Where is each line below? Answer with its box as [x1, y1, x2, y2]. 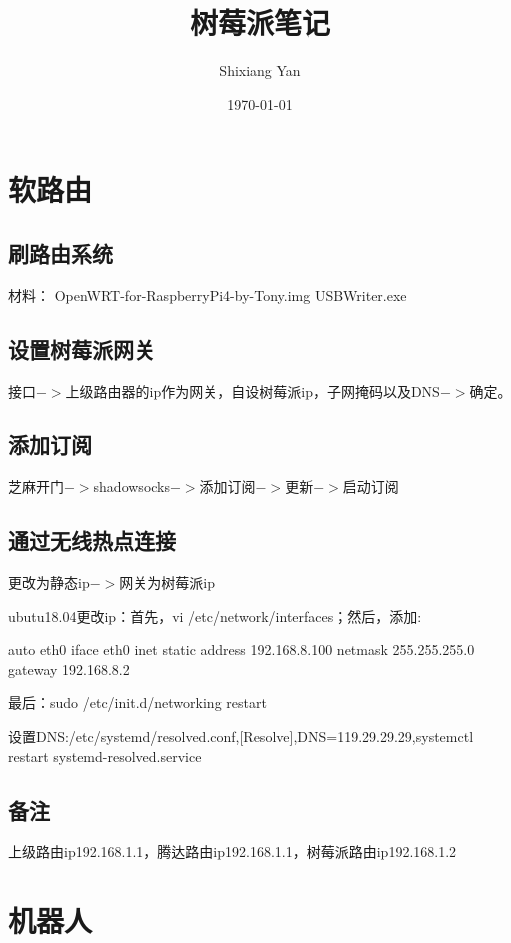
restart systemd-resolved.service [8, 745, 202, 766]
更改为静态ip [8, 572, 90, 593]
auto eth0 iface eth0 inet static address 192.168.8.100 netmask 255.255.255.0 [8, 639, 475, 660]
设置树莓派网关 [8, 333, 155, 364]
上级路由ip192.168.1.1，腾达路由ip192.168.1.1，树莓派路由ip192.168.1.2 [8, 841, 457, 862]
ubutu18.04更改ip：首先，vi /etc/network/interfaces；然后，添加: [8, 605, 422, 626]
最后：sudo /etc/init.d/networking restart [8, 692, 267, 713]
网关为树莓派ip [119, 572, 215, 593]
